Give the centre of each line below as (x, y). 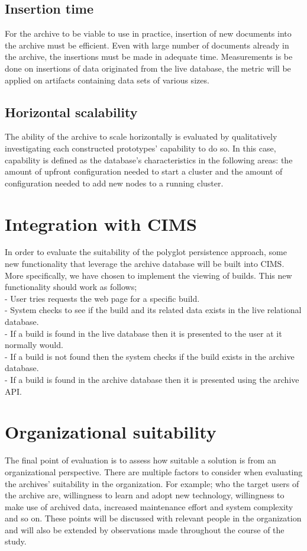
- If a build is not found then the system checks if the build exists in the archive (150, 356)
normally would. (34, 345)
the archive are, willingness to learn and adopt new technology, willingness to (145, 495)
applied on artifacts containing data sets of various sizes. (107, 80)
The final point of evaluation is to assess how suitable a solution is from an (140, 460)
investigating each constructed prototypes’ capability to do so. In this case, (140, 148)
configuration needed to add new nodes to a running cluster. (114, 183)
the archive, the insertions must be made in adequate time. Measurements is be (149, 57)
